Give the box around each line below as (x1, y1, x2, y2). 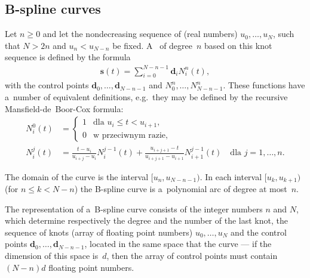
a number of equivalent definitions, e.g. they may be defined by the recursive (5, 90, 288, 103)
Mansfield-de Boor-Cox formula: (5, 102, 124, 115)
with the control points (5, 79, 89, 91)
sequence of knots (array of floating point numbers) (5, 226, 193, 238)
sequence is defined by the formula (5, 51, 131, 63)
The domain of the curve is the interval (5, 170, 149, 183)
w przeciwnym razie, (93, 131, 168, 140)
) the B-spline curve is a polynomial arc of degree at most (74, 183, 287, 195)
